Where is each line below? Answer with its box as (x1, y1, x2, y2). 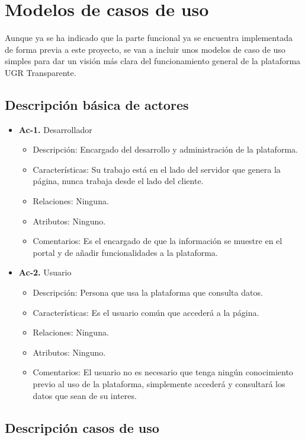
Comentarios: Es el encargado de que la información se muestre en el (33, 235, 282, 247)
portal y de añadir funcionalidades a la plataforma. (33, 246, 218, 258)
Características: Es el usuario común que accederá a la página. (33, 306, 259, 318)
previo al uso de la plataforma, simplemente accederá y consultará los (33, 378, 285, 390)
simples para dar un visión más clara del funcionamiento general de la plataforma (5, 55, 301, 67)
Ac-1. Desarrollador (18, 123, 92, 135)
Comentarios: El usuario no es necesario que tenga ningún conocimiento (33, 366, 293, 378)
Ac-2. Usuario (18, 266, 72, 278)
